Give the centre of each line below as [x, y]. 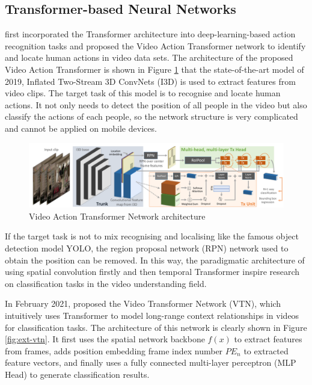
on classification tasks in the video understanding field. [106, 283]
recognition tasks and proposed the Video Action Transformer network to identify [155, 45]
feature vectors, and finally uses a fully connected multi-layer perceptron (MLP [151, 362]
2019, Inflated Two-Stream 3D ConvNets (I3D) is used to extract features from [150, 81]
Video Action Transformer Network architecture [117, 216]
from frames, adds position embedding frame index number [114, 350]
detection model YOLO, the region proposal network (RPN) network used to [147, 248]
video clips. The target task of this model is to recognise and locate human [143, 93]
